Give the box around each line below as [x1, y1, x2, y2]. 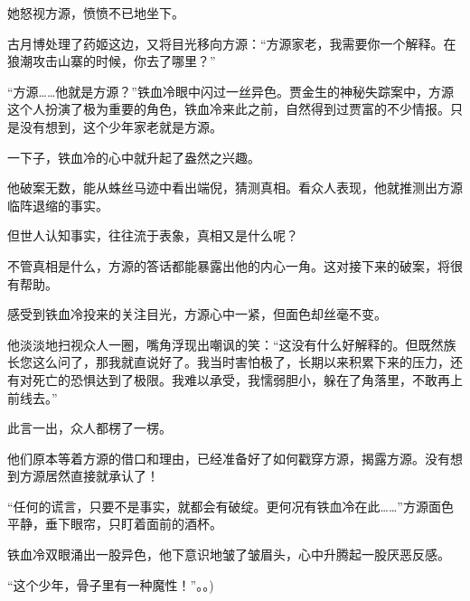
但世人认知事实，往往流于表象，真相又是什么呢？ [7, 226, 298, 245]
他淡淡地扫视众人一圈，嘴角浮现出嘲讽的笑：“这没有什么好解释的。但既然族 [7, 334, 456, 353]
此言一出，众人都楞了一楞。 [7, 418, 172, 437]
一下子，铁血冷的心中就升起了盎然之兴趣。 [7, 147, 260, 166]
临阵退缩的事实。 [7, 195, 108, 214]
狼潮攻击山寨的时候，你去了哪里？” [7, 52, 216, 70]
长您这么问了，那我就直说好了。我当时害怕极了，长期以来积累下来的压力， [7, 352, 450, 371]
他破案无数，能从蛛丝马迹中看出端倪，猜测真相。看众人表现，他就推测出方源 [7, 178, 463, 197]
